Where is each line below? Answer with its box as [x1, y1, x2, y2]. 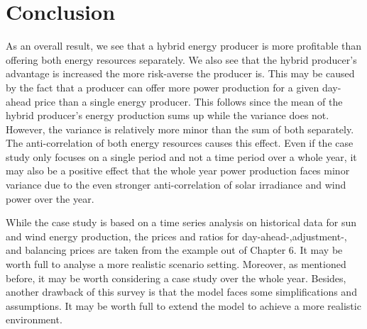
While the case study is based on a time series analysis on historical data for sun [6, 215, 356, 230]
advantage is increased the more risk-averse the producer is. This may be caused [6, 66, 355, 81]
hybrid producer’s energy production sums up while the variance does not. [6, 108, 329, 123]
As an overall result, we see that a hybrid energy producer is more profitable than [6, 38, 362, 53]
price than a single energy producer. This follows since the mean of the [34, 94, 343, 108]
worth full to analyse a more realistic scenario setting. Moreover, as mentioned [6, 257, 346, 272]
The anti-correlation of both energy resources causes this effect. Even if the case [6, 135, 354, 150]
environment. [6, 312, 62, 327]
